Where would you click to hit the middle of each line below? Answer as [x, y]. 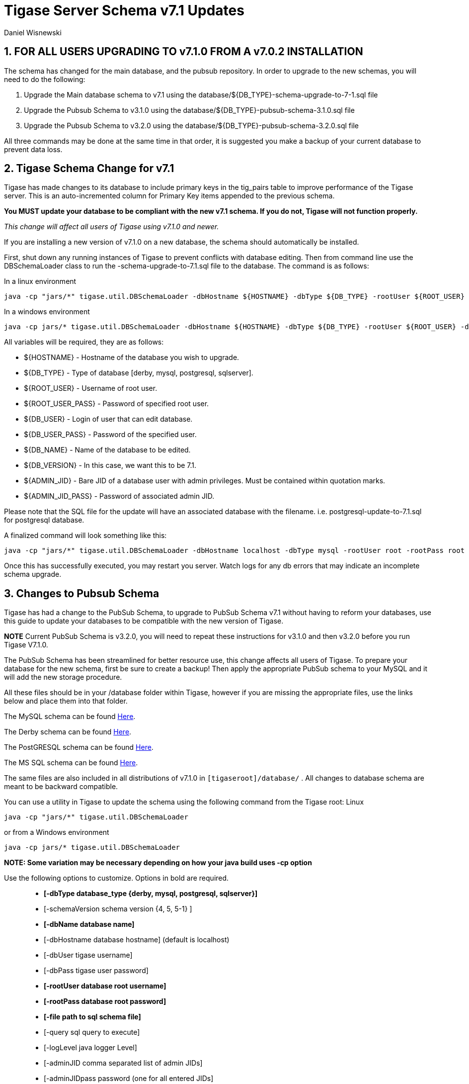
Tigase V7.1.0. [26, 645]
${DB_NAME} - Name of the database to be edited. [107, 450]
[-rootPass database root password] [105, 1001]
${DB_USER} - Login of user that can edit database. [108, 419]
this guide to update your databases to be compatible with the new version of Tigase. [144, 621]
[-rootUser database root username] [105, 986]
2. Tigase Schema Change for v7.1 [89, 169]
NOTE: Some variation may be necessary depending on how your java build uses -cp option [158, 863]
